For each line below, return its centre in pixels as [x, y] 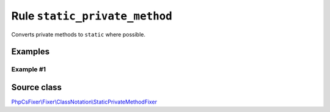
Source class [37, 87]
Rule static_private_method [92, 16]
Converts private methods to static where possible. [79, 34]
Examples [31, 52]
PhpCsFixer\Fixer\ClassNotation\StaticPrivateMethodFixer [84, 102]
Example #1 [28, 69]
